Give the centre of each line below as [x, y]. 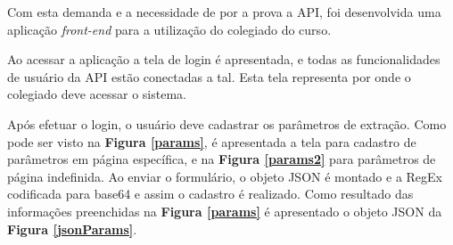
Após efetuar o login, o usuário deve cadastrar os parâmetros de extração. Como [227, 123]
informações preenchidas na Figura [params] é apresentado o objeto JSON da [225, 211]
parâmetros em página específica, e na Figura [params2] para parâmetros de [222, 159]
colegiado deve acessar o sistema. [97, 94]
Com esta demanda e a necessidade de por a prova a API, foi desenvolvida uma [224, 12]
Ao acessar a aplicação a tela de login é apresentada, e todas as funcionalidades [224, 59]
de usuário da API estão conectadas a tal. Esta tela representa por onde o [209, 76]
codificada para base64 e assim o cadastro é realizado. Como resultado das [210, 194]
